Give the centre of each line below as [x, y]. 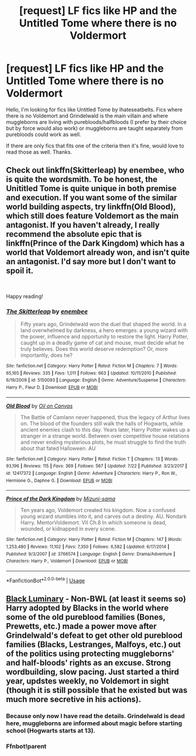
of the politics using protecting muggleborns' [90, 653]
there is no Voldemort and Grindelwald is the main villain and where [87, 116]
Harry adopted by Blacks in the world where [87, 608]
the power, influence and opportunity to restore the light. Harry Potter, [104, 337]
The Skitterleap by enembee [47, 311]
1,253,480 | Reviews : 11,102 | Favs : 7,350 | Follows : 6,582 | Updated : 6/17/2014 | [88, 547]
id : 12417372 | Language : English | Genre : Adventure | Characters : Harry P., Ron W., [92, 473]
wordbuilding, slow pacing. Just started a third [92, 672]
